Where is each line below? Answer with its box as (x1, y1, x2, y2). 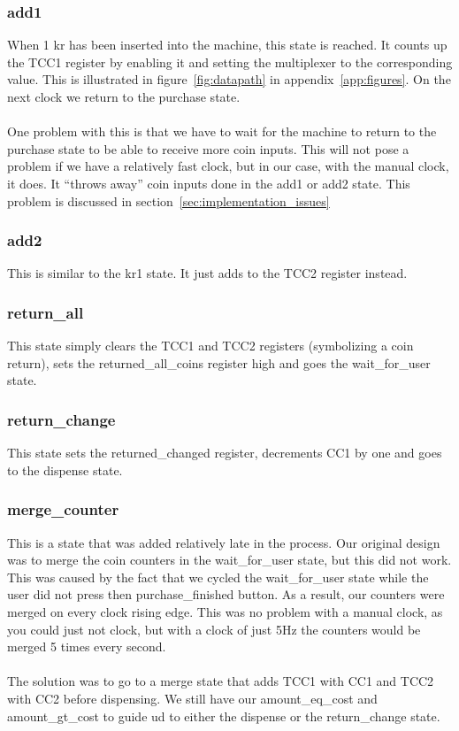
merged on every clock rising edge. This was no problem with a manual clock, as (7, 602, 443, 620)
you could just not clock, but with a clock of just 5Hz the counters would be (7, 619, 421, 638)
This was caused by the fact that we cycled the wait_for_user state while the (7, 567, 429, 586)
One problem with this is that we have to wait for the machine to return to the (7, 122, 437, 141)
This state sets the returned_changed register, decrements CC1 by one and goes (7, 443, 442, 462)
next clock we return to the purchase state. (7, 88, 241, 105)
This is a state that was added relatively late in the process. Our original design (7, 533, 440, 551)
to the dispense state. (7, 460, 123, 479)
